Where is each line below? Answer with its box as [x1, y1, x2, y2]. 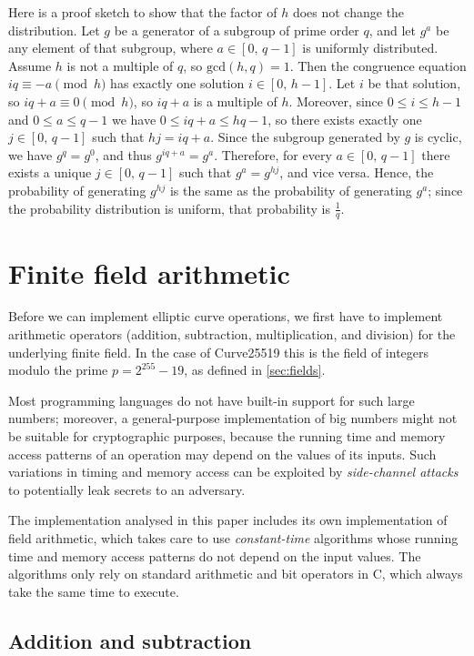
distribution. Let [8, 20, 100, 39]
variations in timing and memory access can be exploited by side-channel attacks [8, 462, 459, 481]
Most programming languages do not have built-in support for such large [8, 390, 415, 409]
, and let [368, 20, 416, 39]
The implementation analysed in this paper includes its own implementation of [8, 510, 448, 530]
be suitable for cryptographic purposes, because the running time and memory [8, 427, 446, 446]
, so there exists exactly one [267, 109, 422, 128]
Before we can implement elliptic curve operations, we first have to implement [8, 307, 443, 326]
